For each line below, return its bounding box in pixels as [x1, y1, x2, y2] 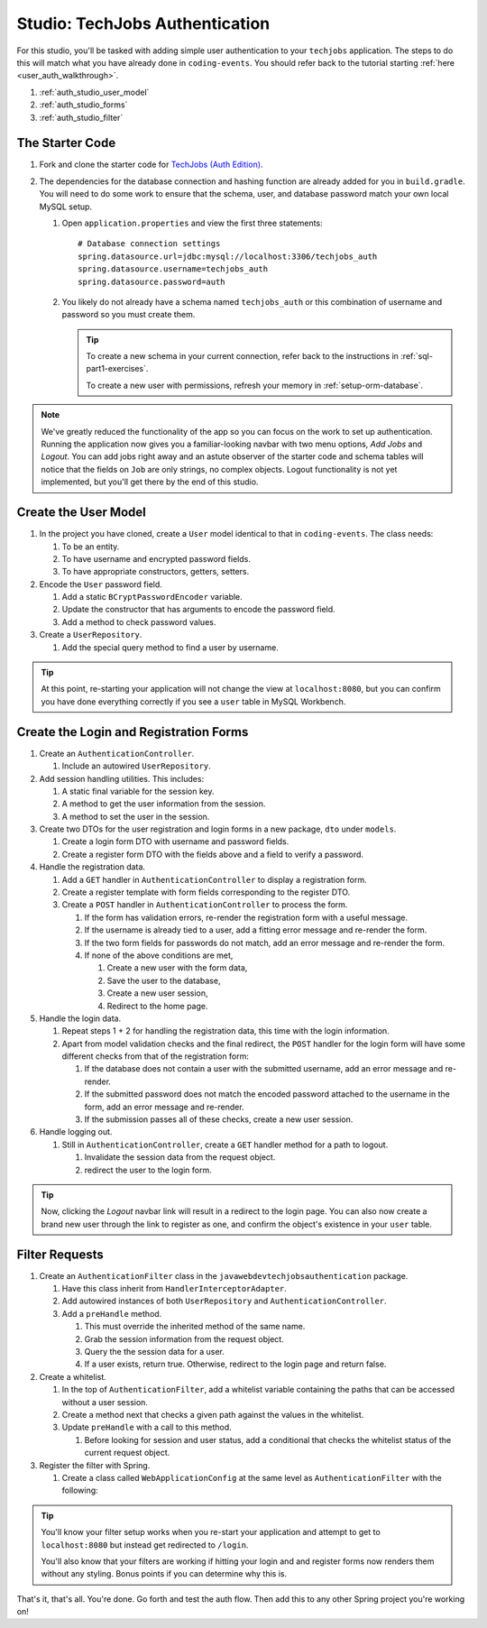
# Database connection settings [78, 239, 221, 249]
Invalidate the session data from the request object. [84, 1152, 276, 1163]
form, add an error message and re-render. [84, 1101, 244, 1112]
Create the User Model [16, 505, 146, 520]
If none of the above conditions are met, [84, 950, 234, 961]
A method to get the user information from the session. [61, 798, 266, 809]
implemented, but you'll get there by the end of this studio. [41, 476, 259, 487]
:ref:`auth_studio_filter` [39, 112, 124, 123]
